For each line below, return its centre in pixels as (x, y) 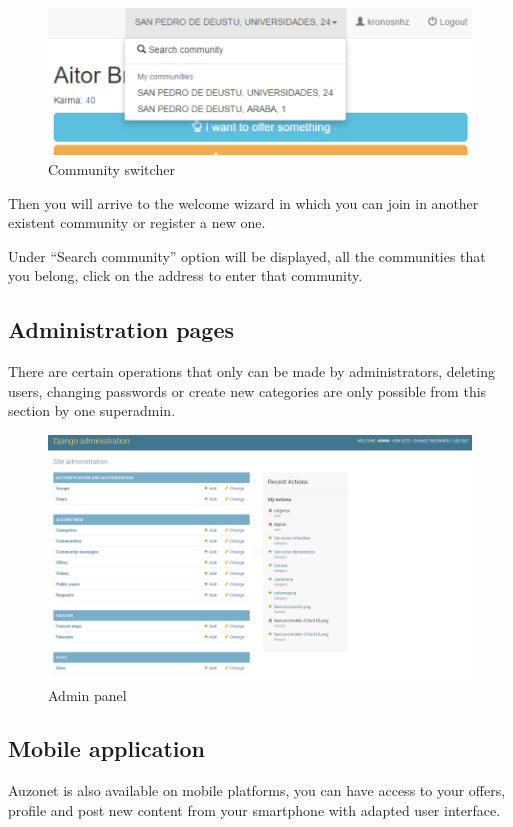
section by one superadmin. (92, 410)
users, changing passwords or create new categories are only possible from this (247, 390)
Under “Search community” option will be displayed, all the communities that (247, 255)
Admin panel (87, 694)
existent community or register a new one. (137, 222)
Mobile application (106, 748)
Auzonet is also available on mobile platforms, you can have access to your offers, (257, 790)
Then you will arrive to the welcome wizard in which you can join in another (243, 202)
